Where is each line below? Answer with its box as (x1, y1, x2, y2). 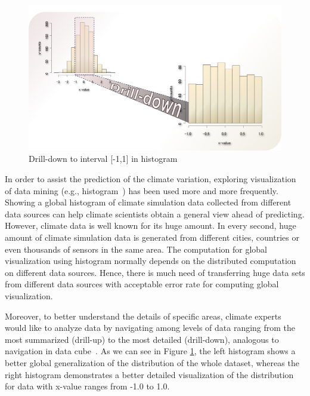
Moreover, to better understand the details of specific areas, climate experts (5, 309, 281, 322)
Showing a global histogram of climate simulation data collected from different (5, 196, 292, 208)
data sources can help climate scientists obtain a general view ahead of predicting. (5, 207, 305, 220)
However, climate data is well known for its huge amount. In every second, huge (5, 219, 296, 232)
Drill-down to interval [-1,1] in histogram (29, 152, 178, 165)
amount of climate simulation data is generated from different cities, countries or (5, 231, 299, 244)
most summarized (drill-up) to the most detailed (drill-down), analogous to (5, 333, 279, 345)
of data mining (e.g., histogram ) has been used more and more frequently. (5, 184, 278, 197)
